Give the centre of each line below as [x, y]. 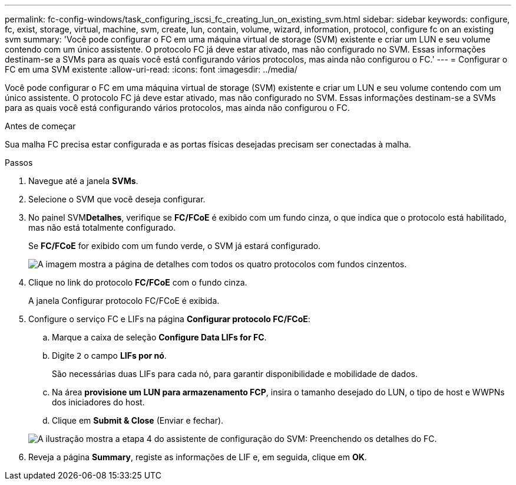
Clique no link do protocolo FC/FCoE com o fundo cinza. [138, 282]
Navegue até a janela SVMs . [83, 181]
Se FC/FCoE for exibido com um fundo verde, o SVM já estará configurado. [175, 246]
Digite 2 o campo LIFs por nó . [109, 355]
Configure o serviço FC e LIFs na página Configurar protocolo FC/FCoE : [169, 319]
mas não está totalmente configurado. [102, 227]
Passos [19, 163]
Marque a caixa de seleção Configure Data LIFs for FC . [159, 337]
